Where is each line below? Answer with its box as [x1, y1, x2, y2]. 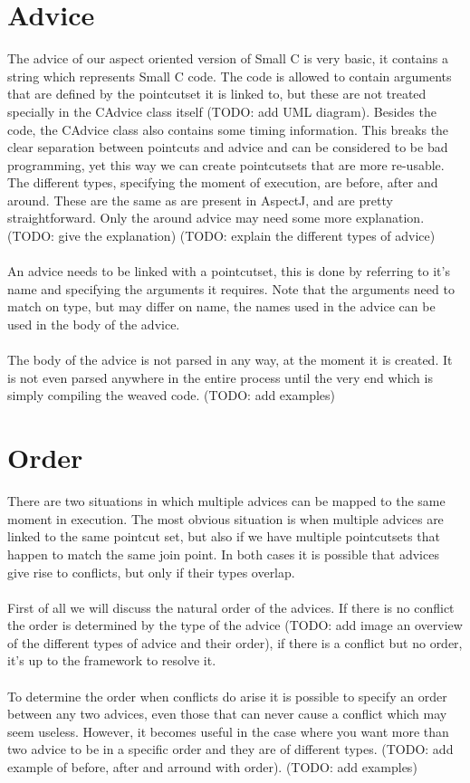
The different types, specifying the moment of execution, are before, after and [7, 173, 438, 192]
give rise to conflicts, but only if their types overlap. [7, 562, 295, 581]
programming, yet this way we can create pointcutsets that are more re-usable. [7, 155, 445, 174]
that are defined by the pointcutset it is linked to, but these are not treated [7, 84, 427, 103]
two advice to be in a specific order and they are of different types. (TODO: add [7, 740, 454, 759]
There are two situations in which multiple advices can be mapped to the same [7, 492, 446, 511]
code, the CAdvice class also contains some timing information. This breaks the [7, 119, 449, 138]
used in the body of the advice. [7, 315, 180, 334]
